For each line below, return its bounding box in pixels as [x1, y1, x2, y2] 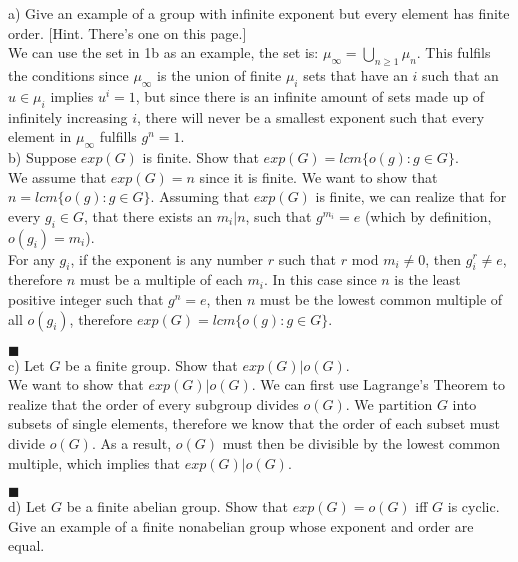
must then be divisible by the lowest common [222, 432, 501, 453]
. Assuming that [150, 186, 250, 207]
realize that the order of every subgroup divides [8, 393, 299, 414]
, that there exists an [83, 205, 213, 226]
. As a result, [91, 432, 172, 453]
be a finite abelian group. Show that [66, 496, 288, 517]
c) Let [8, 354, 45, 375]
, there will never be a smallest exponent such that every [137, 106, 485, 127]
